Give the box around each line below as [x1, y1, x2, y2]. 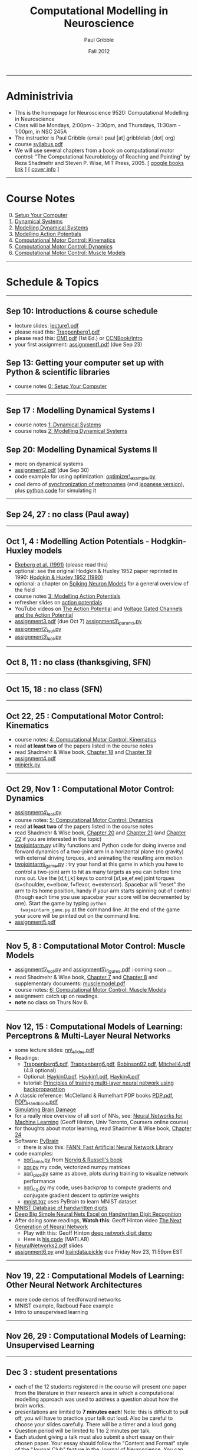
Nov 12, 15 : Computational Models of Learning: [6, 1021, 183, 1031]
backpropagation [23, 1085, 65, 1092]
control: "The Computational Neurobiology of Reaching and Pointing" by [14, 153, 190, 160]
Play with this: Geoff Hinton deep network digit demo [23, 1229, 152, 1237]
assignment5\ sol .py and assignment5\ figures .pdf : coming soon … [14, 966, 172, 975]
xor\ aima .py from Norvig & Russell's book [23, 1156, 123, 1164]
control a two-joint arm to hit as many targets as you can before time [14, 868, 181, 875]
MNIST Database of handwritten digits [14, 1205, 108, 1212]
